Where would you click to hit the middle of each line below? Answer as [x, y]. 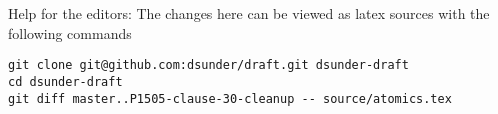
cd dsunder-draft [65, 81]
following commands [70, 32]
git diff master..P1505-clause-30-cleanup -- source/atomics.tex [230, 98]
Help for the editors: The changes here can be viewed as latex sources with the [249, 13]
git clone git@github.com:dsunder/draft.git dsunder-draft [208, 65]
